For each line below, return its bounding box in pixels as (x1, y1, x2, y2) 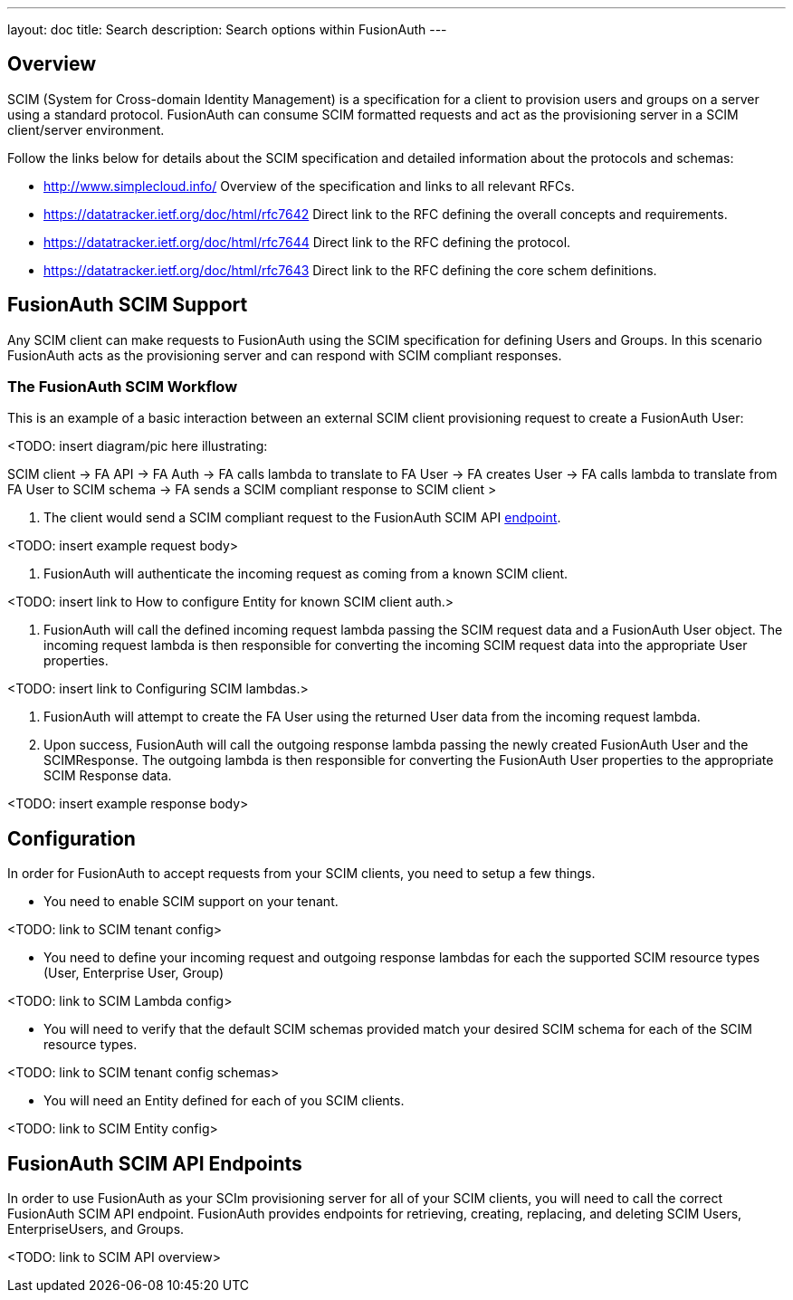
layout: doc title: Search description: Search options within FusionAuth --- (7, 22, 447, 37)
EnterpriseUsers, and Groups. (7, 1221, 185, 1238)
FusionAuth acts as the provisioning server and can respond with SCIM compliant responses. (7, 347, 562, 363)
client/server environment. (7, 121, 165, 138)
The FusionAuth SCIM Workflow (7, 378, 238, 397)
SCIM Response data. (43, 768, 172, 784)
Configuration (7, 827, 136, 850)
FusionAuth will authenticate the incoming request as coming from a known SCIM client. (43, 566, 568, 582)
